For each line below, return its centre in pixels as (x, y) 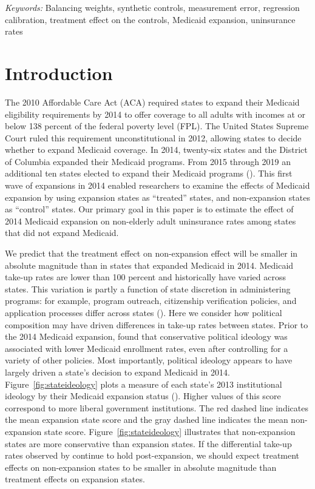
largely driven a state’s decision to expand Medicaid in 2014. (117, 372)
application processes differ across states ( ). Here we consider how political (144, 312)
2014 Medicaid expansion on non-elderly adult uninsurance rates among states (151, 221)
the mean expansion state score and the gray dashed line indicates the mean (147, 420)
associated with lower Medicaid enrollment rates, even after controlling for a (147, 348)
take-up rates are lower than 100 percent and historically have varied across (145, 277)
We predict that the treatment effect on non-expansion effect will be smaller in (151, 253)
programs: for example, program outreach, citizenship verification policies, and (151, 301)
